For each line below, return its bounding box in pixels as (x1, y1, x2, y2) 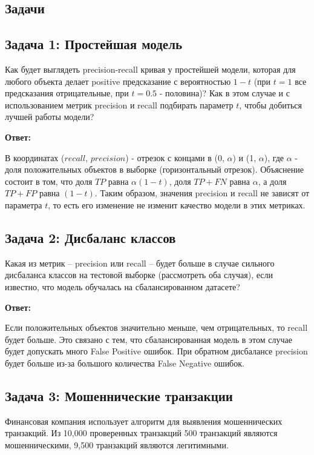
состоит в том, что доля (5, 174, 93, 187)
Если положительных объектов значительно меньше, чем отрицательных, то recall (5, 321, 308, 334)
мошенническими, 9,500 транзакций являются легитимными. (5, 438, 229, 451)
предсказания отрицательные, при (5, 87, 129, 99)
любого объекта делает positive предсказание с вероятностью (5, 75, 231, 87)
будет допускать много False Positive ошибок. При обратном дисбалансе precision (5, 345, 308, 357)
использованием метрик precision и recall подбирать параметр (5, 98, 234, 111)
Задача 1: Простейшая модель (5, 35, 183, 53)
